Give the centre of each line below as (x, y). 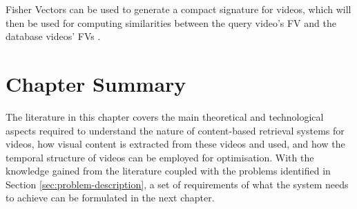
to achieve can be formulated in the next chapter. (110, 198)
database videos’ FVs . (53, 36)
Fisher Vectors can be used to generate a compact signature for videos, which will (178, 9)
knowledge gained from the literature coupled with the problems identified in (168, 171)
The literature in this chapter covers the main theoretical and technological (165, 116)
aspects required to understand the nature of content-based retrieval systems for (175, 130)
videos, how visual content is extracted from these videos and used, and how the (175, 144)
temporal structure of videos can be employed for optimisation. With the (160, 157)
